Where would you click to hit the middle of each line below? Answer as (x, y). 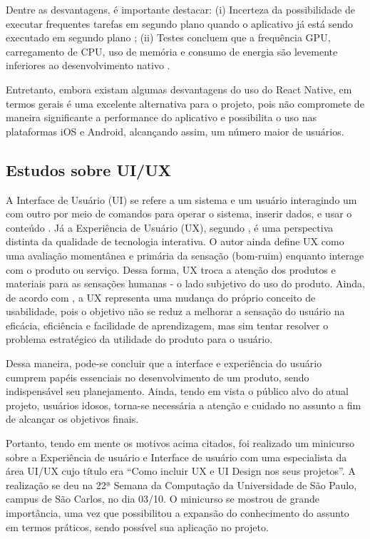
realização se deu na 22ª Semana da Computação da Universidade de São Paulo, (181, 484)
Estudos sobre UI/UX (89, 169)
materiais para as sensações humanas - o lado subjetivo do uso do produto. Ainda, (185, 283)
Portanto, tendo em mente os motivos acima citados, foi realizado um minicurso (180, 443)
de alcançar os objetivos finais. (72, 419)
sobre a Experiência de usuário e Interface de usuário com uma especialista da (176, 457)
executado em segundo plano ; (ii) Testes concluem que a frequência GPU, (168, 37)
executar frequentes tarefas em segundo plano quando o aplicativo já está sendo (179, 23)
